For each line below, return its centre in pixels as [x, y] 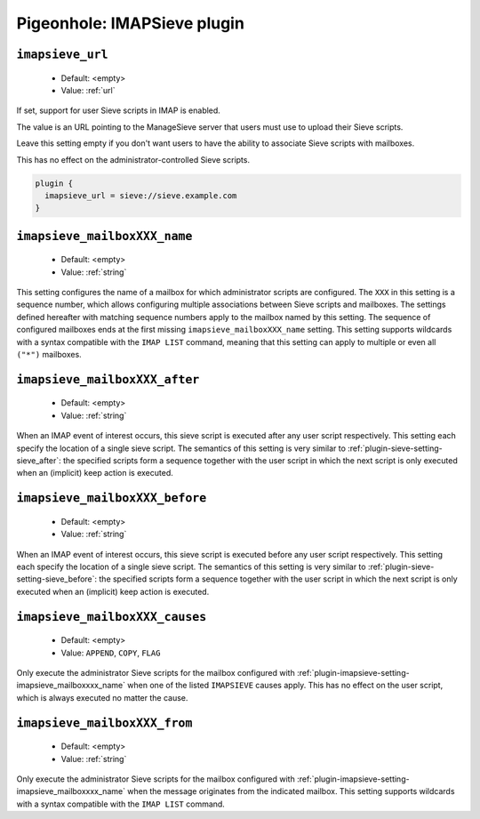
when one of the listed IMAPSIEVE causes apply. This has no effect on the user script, [285, 686]
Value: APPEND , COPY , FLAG [111, 653]
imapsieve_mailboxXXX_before [112, 498]
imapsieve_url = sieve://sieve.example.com [141, 195]
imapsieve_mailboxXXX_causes [112, 617]
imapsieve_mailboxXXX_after [108, 379]
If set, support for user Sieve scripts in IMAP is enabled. [119, 110]
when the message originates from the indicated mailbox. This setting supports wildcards [291, 791]
